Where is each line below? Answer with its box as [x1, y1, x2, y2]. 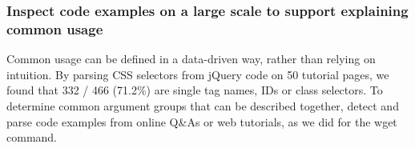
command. [6, 129, 57, 146]
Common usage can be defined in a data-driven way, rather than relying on [6, 50, 376, 67]
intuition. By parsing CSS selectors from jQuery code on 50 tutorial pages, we [6, 66, 389, 82]
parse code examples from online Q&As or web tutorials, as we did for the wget [6, 113, 397, 130]
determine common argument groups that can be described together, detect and [6, 97, 399, 114]
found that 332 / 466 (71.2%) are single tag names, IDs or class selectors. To [6, 82, 383, 98]
